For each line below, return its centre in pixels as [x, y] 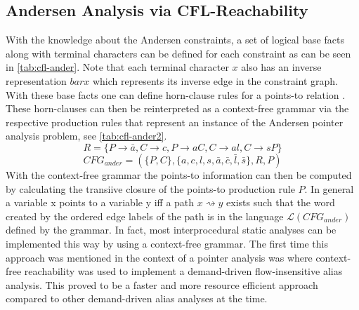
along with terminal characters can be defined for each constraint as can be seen [178, 53]
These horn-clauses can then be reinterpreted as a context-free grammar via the [177, 108]
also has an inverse [281, 67]
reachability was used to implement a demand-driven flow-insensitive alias [183, 271]
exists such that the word [281, 202]
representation [36, 80]
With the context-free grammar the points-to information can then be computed [179, 174]
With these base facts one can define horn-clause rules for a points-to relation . [176, 94]
